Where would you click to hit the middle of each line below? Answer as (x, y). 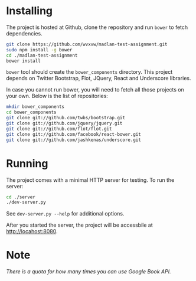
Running (27, 163)
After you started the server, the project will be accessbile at (79, 225)
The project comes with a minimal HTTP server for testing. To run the (90, 180)
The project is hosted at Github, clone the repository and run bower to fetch (97, 27)
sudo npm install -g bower (39, 50)
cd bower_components (32, 112)
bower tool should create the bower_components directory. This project (89, 72)
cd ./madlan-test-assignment (42, 55)
